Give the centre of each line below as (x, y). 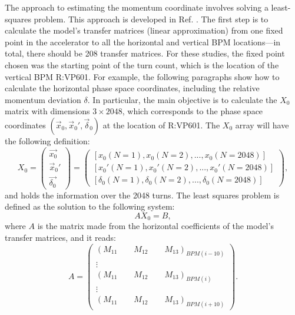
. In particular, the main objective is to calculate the (182, 99)
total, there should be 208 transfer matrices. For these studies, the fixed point (145, 53)
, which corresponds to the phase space (193, 111)
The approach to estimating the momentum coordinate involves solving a (137, 7)
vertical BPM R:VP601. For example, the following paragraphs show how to (142, 76)
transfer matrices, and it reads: (60, 237)
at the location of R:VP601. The (161, 125)
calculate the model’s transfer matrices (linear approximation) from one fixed (144, 30)
